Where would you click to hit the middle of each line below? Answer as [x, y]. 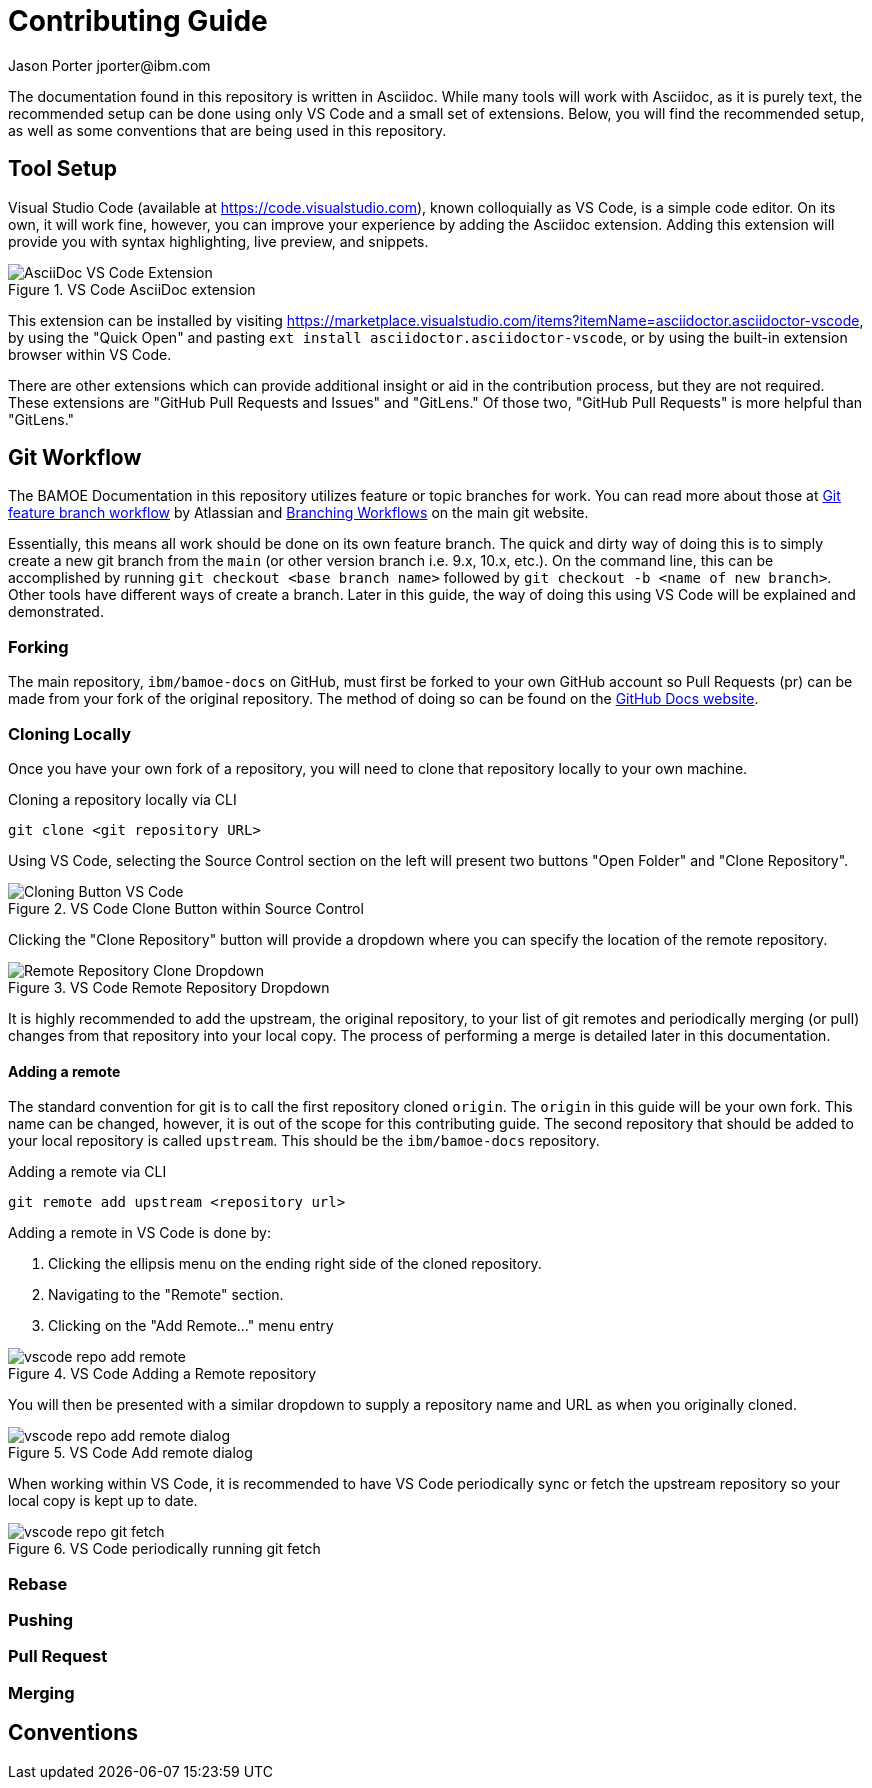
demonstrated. [56, 612]
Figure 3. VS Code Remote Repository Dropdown [169, 987]
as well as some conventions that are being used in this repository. [227, 130]
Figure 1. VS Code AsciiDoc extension [132, 289]
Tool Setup [63, 169]
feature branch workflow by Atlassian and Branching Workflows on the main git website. [298, 513]
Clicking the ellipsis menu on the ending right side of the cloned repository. [295, 1264]
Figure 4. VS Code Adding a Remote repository [162, 1374]
